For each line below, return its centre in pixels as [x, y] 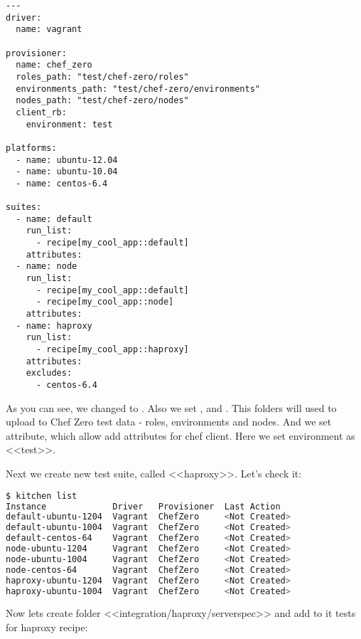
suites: [24, 207]
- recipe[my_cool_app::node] [105, 302]
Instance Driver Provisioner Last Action [143, 506]
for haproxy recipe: [47, 627]
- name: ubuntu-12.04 [67, 160]
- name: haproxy [54, 326]
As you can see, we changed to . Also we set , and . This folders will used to [171, 407]
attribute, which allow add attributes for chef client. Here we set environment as [180, 435]
